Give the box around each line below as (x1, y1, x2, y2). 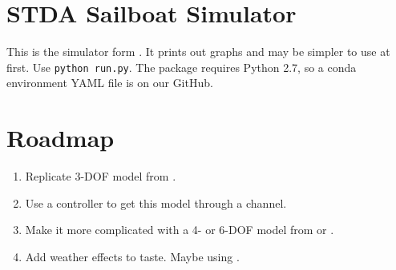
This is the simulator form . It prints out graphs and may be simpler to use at (6, 43, 390, 60)
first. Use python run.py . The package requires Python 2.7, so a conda (6, 58, 357, 75)
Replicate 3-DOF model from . (25, 168, 176, 185)
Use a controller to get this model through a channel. (25, 194, 287, 211)
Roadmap (6, 121, 115, 154)
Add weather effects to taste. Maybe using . (25, 248, 240, 264)
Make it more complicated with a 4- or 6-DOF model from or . (25, 221, 334, 238)
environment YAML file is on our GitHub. (6, 74, 213, 91)
